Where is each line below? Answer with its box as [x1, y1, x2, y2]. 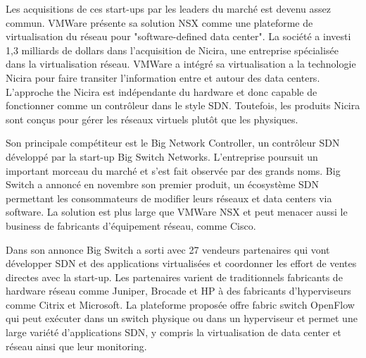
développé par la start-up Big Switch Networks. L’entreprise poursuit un [6, 149, 318, 163]
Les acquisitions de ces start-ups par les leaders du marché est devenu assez [6, 1, 331, 16]
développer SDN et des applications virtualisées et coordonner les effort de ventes [6, 256, 357, 271]
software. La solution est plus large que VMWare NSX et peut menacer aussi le [6, 204, 348, 219]
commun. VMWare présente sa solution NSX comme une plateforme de [6, 15, 313, 30]
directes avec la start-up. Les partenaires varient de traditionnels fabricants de [6, 269, 343, 284]
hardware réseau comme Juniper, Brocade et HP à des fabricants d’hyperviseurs [6, 283, 351, 298]
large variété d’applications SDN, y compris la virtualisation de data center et [6, 325, 341, 340]
